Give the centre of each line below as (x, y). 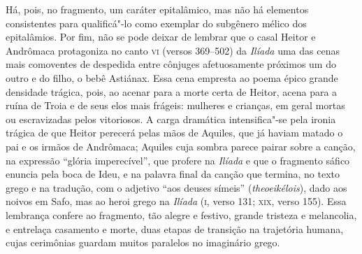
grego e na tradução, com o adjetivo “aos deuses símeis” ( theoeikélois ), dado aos (176, 187)
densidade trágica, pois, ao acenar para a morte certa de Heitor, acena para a (172, 91)
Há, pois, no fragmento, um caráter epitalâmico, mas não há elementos (157, 9)
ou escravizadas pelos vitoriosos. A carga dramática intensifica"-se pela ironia (171, 119)
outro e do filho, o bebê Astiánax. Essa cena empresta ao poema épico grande (172, 77)
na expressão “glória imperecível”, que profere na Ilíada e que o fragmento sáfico (178, 160)
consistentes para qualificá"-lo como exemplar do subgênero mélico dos (156, 23)
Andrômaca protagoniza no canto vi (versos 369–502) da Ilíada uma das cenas (173, 50)
